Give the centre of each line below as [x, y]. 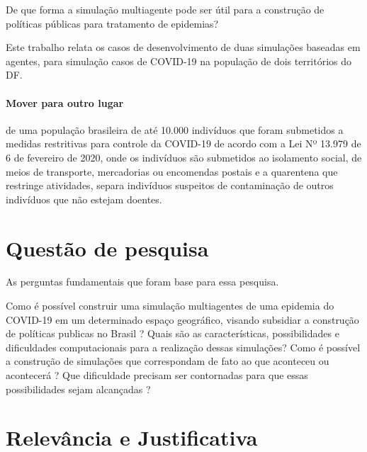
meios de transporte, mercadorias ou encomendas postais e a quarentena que [172, 171]
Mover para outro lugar [65, 102]
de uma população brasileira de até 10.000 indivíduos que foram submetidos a [175, 129]
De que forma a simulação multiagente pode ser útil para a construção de [165, 9]
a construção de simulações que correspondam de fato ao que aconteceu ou [168, 361]
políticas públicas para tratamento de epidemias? [112, 23]
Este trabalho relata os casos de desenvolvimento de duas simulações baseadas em [183, 47]
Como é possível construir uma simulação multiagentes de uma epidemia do [170, 306]
